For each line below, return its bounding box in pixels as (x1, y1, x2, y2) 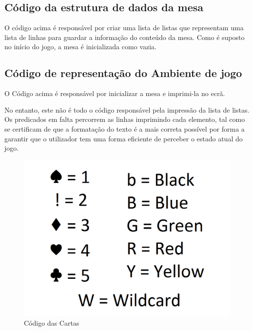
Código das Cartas (24, 318, 79, 328)
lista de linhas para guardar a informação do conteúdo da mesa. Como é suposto (4, 32, 245, 42)
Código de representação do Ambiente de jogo (4, 65, 242, 80)
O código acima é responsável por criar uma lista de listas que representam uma (4, 22, 244, 33)
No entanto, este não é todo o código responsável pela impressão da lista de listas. (4, 104, 250, 115)
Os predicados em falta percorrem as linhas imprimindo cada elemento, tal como (4, 114, 245, 124)
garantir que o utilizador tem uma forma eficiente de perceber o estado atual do (4, 133, 243, 143)
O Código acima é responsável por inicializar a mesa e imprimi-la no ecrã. (4, 88, 225, 98)
